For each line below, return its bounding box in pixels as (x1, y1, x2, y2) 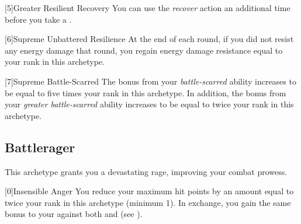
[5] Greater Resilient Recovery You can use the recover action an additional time (5, 2, 290, 13)
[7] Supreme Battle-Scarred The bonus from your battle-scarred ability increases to (5, 75, 296, 87)
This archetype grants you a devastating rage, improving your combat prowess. (5, 165, 288, 177)
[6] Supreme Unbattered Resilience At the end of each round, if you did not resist (5, 33, 294, 45)
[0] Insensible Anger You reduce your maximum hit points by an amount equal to (5, 185, 294, 197)
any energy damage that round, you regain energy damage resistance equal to (5, 44, 283, 56)
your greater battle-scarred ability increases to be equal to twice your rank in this (5, 98, 294, 110)
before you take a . (5, 13, 72, 25)
